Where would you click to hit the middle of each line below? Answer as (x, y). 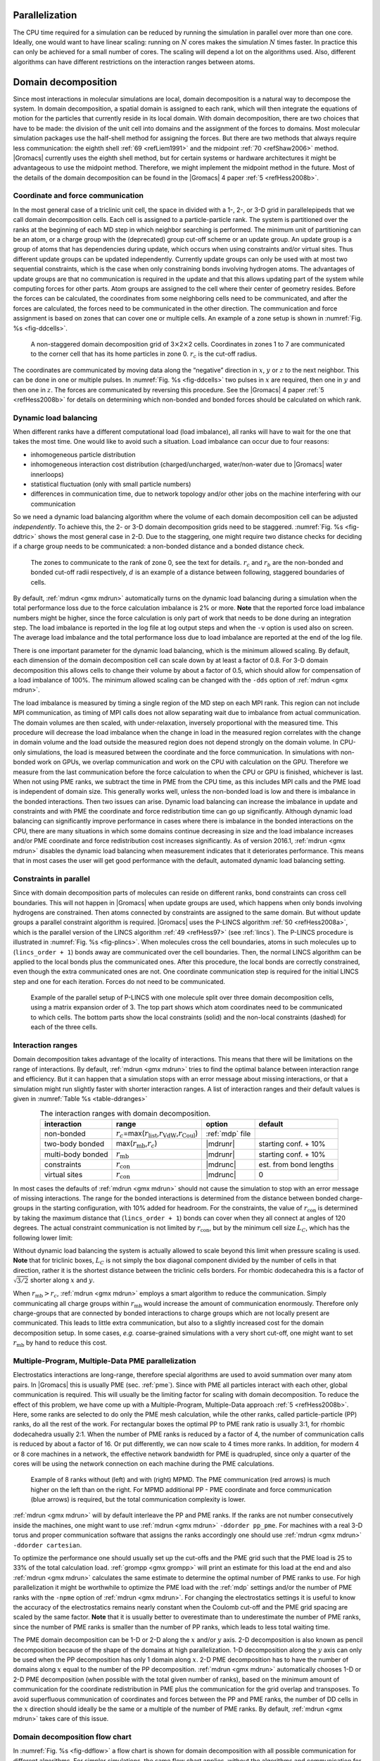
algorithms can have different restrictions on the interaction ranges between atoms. (134, 62)
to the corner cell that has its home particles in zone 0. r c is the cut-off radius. (144, 355)
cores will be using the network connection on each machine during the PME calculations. (144, 1463)
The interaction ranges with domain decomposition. (125, 1113)
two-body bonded (75, 1144)
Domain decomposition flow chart (72, 1737)
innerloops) (47, 474)
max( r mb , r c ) (137, 1144)
